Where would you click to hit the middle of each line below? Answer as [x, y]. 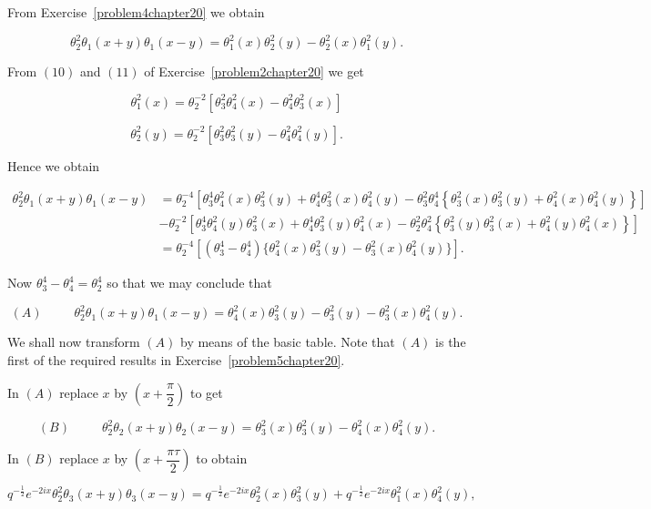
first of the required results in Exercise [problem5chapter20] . [176, 360]
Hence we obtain [54, 165]
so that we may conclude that [189, 283]
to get [206, 392]
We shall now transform [74, 342]
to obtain [222, 458]
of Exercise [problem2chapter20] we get [254, 71]
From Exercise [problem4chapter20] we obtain [136, 12]
